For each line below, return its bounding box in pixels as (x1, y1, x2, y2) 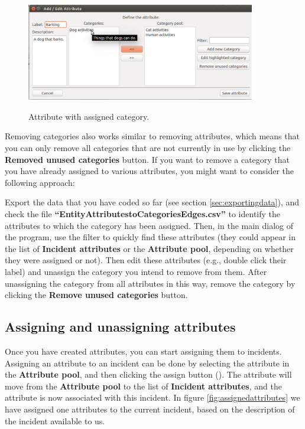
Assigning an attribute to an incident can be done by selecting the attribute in (5, 356, 290, 369)
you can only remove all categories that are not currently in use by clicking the (5, 142, 291, 154)
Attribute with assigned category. (28, 110, 150, 122)
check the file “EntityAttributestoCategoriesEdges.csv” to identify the (5, 208, 281, 220)
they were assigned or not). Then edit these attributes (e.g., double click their (5, 254, 287, 266)
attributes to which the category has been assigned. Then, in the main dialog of (5, 219, 294, 231)
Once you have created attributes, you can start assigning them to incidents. (5, 345, 282, 357)
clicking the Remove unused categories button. (5, 289, 188, 301)
